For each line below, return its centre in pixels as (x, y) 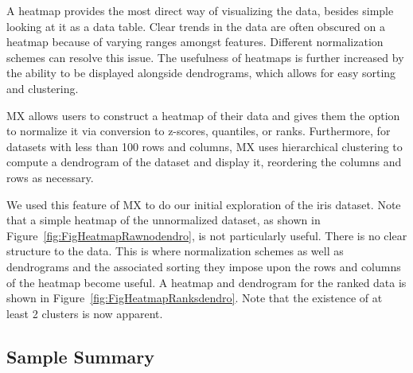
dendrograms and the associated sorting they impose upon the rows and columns (204, 266)
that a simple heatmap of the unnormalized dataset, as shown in (164, 220)
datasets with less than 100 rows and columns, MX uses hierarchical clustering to (205, 146)
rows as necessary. (50, 177)
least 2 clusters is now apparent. (85, 313)
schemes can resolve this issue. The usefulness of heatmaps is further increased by (205, 57)
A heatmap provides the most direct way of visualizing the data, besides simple (200, 10)
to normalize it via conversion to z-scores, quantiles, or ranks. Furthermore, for (199, 131)
